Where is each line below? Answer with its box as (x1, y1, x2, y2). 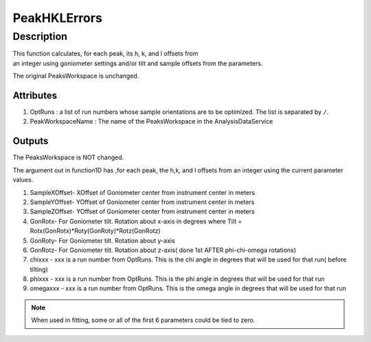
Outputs (12, 135, 49, 147)
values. (12, 176, 34, 184)
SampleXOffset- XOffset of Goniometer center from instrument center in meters (30, 188, 256, 196)
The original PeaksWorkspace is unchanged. (12, 72, 139, 80)
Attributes (12, 89, 58, 101)
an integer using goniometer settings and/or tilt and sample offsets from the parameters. (12, 59, 263, 67)
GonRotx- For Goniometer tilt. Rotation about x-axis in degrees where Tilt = (30, 217, 243, 225)
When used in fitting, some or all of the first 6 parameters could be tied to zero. (31, 316, 256, 324)
